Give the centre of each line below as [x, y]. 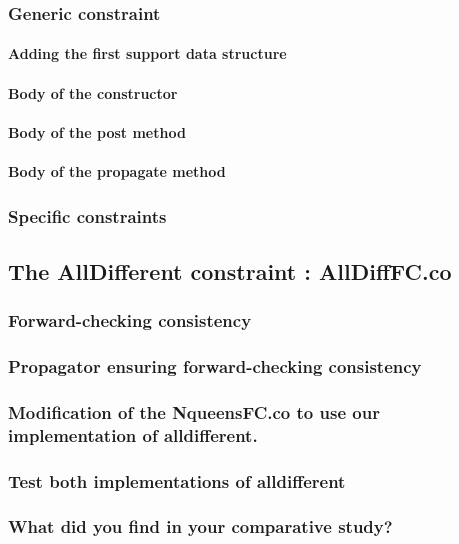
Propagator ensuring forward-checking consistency [215, 365]
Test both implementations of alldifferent [177, 480]
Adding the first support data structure [147, 53]
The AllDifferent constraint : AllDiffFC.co [230, 270]
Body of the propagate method [117, 171]
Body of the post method [97, 131]
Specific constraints [87, 215]
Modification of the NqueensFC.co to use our [194, 411]
